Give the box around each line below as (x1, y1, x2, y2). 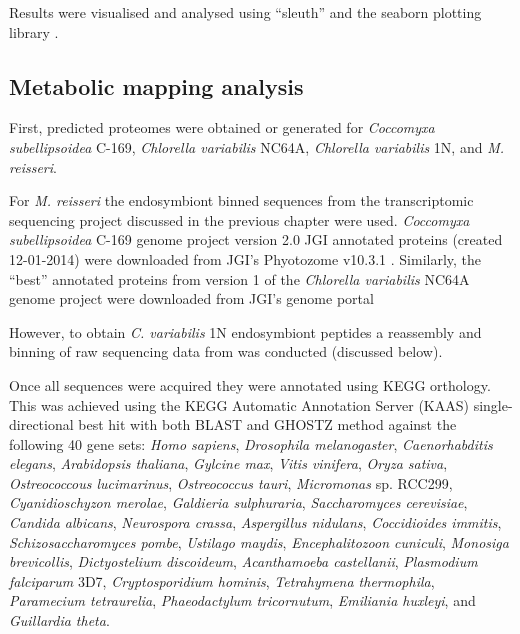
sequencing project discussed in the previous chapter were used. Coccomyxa (9, 209, 470, 230)
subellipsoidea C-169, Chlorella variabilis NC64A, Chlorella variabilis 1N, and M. (9, 136, 504, 157)
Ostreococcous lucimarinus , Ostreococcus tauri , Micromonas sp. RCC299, (9, 472, 453, 493)
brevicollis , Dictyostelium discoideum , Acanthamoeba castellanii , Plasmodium (9, 551, 478, 572)
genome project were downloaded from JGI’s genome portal (9, 288, 374, 309)
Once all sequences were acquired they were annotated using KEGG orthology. (9, 374, 491, 395)
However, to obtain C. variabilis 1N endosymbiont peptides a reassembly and (9, 321, 482, 342)
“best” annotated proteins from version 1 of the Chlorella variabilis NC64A (9, 268, 470, 289)
